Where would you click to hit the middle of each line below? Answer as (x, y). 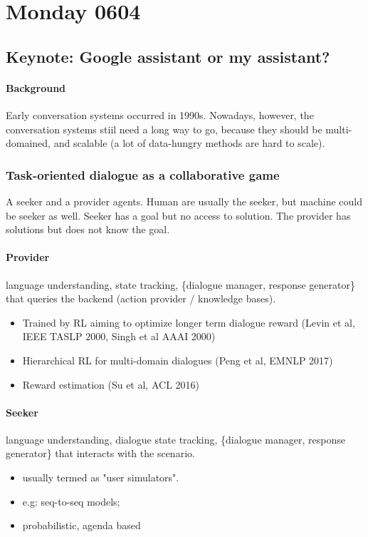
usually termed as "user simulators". (101, 477)
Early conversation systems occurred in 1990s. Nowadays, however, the (160, 114)
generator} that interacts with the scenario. (100, 453)
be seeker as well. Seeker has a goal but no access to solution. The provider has (178, 215)
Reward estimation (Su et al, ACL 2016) (111, 384)
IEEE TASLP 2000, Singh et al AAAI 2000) (119, 336)
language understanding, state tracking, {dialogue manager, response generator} (180, 284)
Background (36, 87)
